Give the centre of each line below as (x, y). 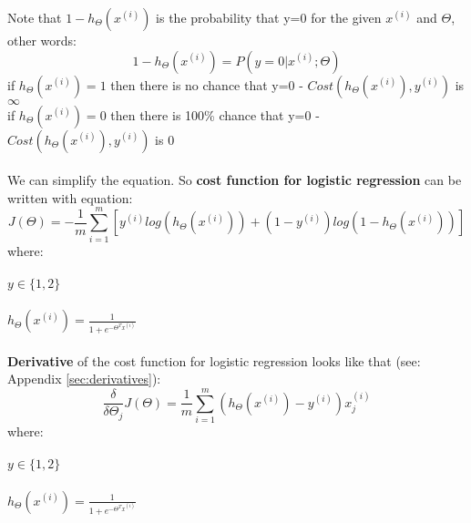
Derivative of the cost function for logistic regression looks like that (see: (214, 360)
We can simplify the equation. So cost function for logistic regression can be (235, 180)
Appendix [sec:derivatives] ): (84, 379)
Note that (35, 17)
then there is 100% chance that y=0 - (215, 114)
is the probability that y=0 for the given (269, 17)
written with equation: (70, 197)
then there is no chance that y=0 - (207, 84)
